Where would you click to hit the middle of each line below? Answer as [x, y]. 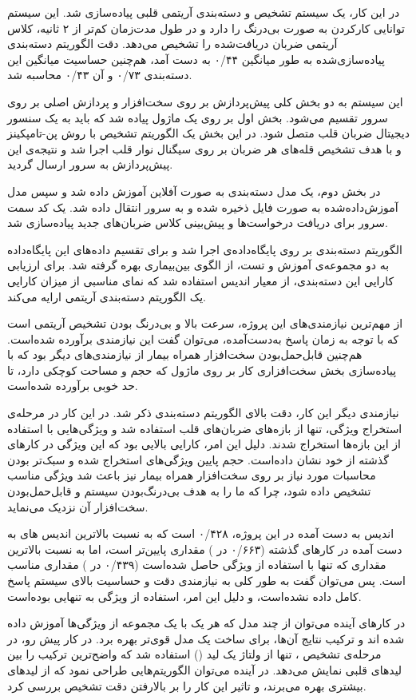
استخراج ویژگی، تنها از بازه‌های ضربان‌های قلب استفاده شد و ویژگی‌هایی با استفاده [205, 428]
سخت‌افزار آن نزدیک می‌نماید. [78, 506]
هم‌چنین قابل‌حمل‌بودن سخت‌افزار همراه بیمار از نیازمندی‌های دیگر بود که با [185, 354]
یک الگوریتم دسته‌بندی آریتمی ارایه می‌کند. [107, 296]
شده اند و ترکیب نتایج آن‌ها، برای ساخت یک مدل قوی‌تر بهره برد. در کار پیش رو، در [206, 638]
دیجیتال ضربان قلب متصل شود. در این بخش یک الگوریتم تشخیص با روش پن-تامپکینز [208, 133]
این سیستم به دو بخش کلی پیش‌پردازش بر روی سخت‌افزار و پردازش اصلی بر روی [205, 101]
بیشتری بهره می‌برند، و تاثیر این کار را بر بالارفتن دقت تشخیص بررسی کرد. [187, 685]
